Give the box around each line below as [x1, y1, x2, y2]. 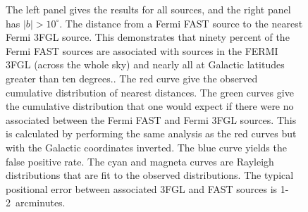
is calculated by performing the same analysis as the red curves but [6, 126, 297, 141]
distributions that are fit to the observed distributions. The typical [6, 168, 294, 182]
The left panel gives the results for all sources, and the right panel [6, 2, 291, 16]
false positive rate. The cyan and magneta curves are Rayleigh [6, 154, 274, 168]
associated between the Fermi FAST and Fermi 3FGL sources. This [6, 112, 297, 127]
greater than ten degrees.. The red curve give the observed [6, 70, 258, 85]
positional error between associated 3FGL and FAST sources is [6, 181, 278, 196]
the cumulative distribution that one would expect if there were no [6, 99, 294, 113]
